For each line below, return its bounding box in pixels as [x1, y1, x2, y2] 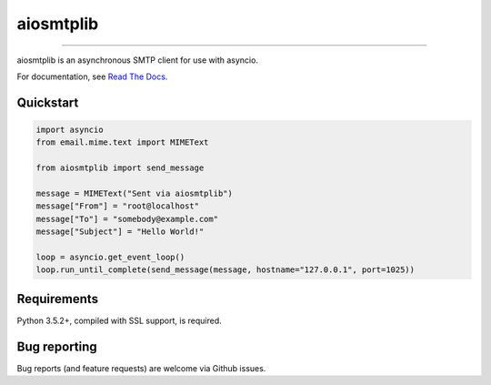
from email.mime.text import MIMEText [35, 137, 209, 147]
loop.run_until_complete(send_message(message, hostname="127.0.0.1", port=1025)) [35, 265, 416, 275]
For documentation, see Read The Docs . [16, 71, 168, 82]
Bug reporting [16, 339, 97, 354]
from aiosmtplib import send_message [35, 163, 205, 173]
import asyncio [35, 124, 104, 135]
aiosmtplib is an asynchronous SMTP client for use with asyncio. [16, 55, 259, 66]
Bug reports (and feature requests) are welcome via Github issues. [16, 362, 266, 373]
